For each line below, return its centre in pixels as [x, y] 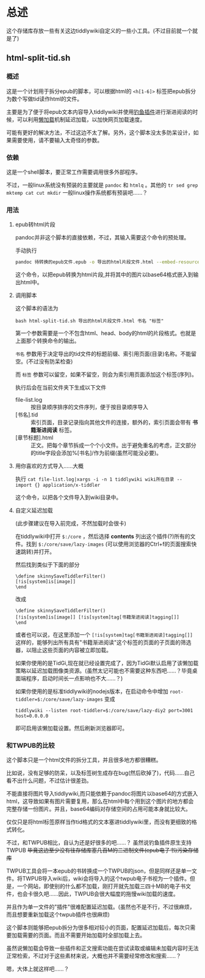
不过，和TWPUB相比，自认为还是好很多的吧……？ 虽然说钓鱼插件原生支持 [99, 843]
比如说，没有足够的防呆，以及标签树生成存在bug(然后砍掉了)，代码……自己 [101, 773]
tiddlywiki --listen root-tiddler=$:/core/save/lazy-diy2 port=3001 [104, 711]
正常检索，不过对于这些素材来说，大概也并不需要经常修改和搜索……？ [94, 956]
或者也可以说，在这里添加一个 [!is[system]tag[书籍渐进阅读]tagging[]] [104, 635]
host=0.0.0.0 [32, 716]
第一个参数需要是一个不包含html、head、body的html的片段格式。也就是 [106, 333]
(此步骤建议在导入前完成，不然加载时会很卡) [71, 524]
